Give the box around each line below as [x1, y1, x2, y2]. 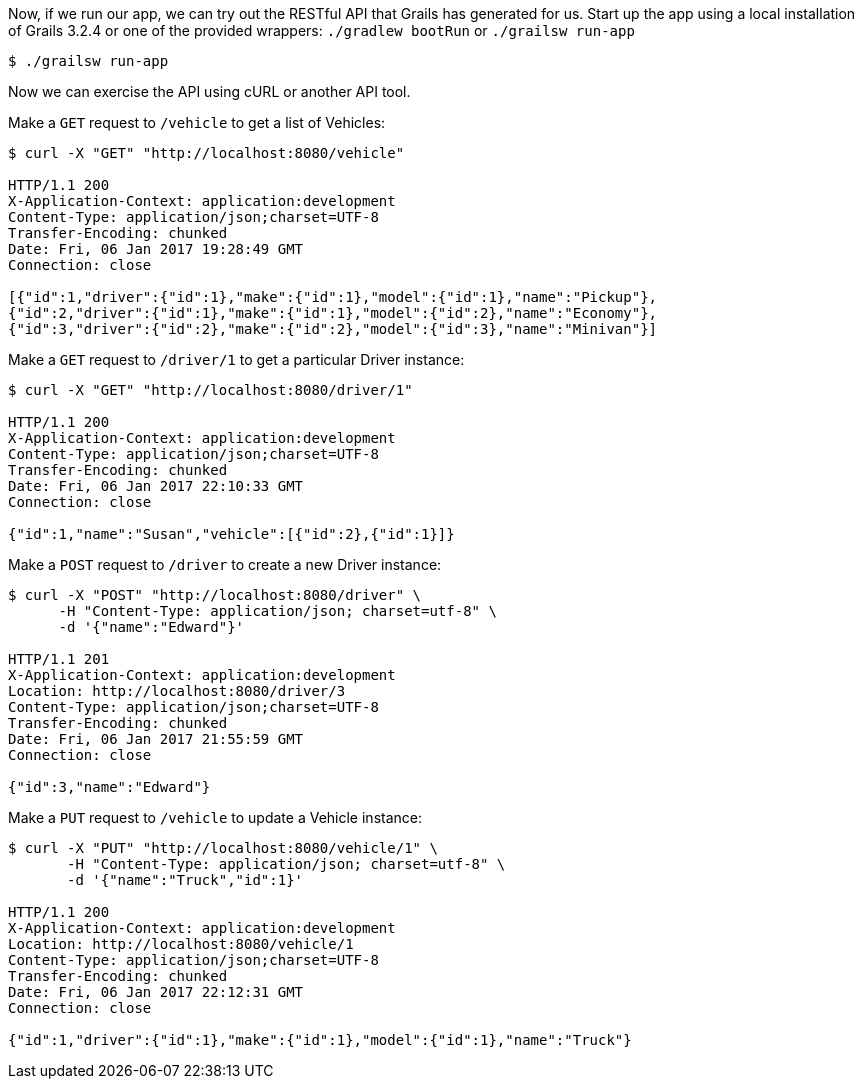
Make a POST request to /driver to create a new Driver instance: [8, 556, 442, 573]
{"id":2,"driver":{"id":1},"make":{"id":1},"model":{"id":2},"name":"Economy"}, [8, 305, 658, 321]
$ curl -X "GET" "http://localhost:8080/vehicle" [8, 145, 405, 161]
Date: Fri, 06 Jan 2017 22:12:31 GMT [8, 984, 304, 1000]
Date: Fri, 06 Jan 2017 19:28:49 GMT [8, 241, 304, 257]
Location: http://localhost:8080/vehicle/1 [8, 936, 354, 952]
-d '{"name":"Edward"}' [58, 619, 245, 635]
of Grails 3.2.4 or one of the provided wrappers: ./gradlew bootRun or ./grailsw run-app [8, 22, 635, 39]
